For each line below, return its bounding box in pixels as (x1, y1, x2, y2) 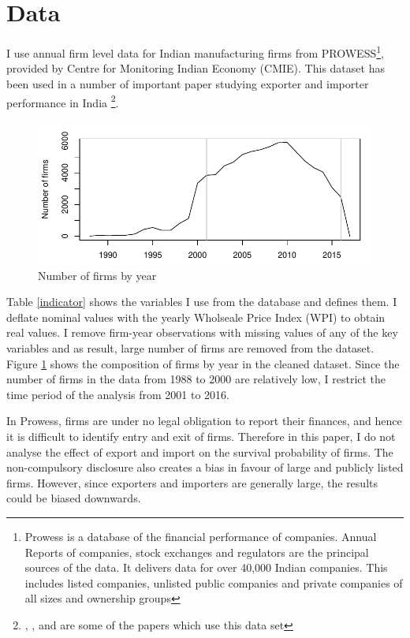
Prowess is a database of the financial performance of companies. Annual (24, 528, 377, 544)
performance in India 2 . (6, 91, 119, 110)
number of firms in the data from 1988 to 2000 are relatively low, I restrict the (6, 371, 386, 387)
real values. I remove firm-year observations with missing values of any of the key (6, 324, 398, 341)
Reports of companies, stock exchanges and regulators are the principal (24, 543, 369, 560)
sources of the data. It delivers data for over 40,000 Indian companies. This (24, 559, 388, 576)
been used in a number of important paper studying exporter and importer (6, 75, 369, 91)
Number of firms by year (38, 267, 157, 283)
